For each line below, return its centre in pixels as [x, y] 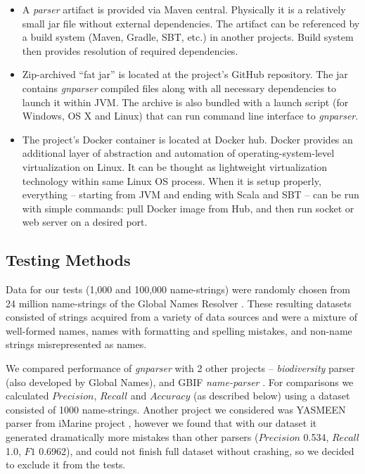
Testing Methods [68, 260]
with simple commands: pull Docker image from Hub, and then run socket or [188, 208]
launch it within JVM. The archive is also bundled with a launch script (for [185, 102]
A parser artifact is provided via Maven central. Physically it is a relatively [184, 9]
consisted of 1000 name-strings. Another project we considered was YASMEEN [176, 409]
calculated [27, 396]
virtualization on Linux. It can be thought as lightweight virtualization [175, 166]
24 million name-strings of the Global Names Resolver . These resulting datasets [179, 303]
